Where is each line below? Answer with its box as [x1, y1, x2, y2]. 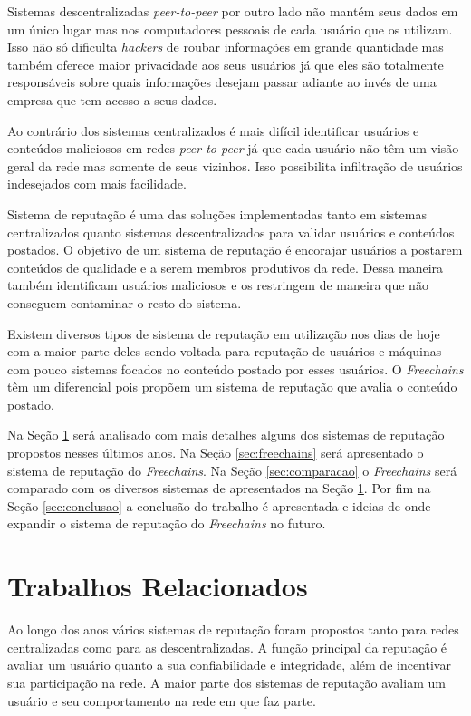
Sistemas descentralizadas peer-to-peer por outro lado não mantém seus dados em [7, 2, 458, 20]
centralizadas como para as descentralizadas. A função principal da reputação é [7, 637, 447, 656]
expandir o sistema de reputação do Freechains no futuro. [7, 514, 326, 533]
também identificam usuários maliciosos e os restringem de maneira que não [7, 276, 428, 295]
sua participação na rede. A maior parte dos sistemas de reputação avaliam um [7, 672, 446, 692]
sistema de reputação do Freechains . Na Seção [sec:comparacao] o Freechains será [7, 460, 457, 479]
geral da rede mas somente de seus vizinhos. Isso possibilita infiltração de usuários [7, 156, 463, 175]
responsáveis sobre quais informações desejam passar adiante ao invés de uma [7, 73, 437, 92]
